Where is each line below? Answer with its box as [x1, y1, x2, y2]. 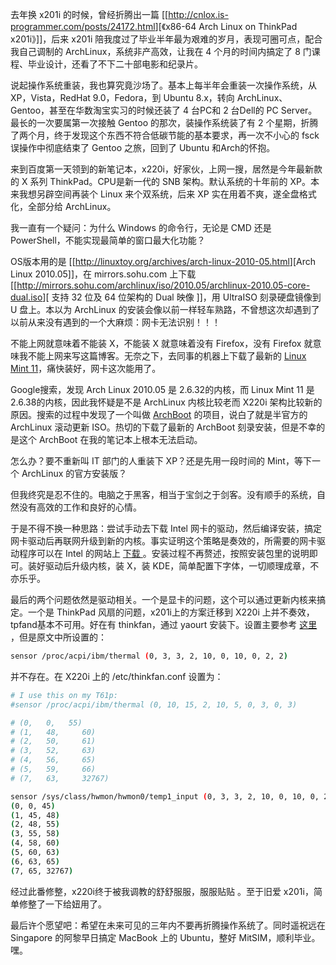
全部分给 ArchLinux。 [27, 201, 117, 212]
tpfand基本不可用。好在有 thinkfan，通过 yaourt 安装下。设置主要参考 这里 [10, 619, 318, 630]
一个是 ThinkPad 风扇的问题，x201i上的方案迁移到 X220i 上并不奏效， [27, 606, 315, 618]
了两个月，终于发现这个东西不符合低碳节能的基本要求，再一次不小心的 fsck [10, 129, 320, 141]
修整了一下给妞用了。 [18, 898, 107, 910]
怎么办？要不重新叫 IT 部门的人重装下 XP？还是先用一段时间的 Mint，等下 [10, 455, 312, 467]
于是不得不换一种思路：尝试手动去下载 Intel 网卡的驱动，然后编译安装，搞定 [10, 523, 322, 534]
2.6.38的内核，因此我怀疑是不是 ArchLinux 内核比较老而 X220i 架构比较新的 [10, 396, 323, 408]
